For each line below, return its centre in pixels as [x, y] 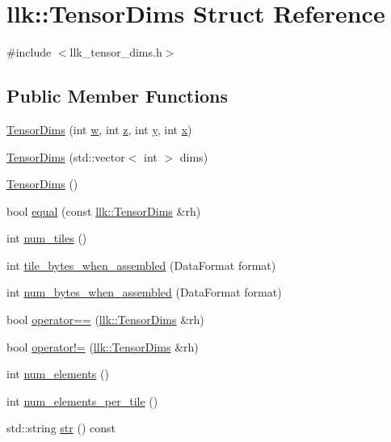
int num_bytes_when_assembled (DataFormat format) [144, 292]
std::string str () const [61, 428]
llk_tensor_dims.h [116, 52]
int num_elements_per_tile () [82, 400]
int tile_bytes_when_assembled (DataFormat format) [141, 265]
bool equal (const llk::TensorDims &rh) [104, 210]
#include [29, 52]
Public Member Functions [117, 96]
